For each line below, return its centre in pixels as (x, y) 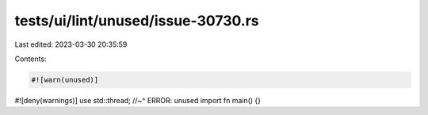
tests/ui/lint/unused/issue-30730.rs (137, 21)
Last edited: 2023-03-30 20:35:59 (71, 44)
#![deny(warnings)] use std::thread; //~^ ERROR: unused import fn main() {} (138, 100)
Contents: (31, 59)
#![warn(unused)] (65, 80)
